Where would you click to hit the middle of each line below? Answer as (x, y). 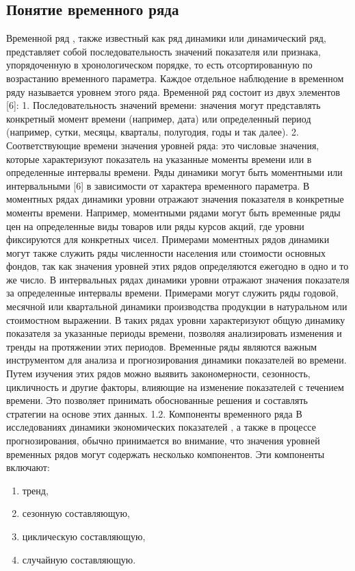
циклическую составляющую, (84, 536)
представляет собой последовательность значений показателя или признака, (163, 51)
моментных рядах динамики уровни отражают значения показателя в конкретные (175, 199)
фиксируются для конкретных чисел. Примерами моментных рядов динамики (168, 239)
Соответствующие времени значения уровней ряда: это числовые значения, (163, 145)
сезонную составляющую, (76, 513)
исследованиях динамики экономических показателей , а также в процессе (161, 427)
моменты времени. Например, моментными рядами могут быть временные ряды (173, 212)
